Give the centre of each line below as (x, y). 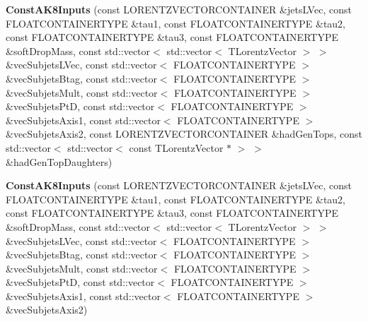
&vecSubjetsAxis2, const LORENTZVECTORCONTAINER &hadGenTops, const (184, 134)
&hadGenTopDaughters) (59, 161)
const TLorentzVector (176, 147)
